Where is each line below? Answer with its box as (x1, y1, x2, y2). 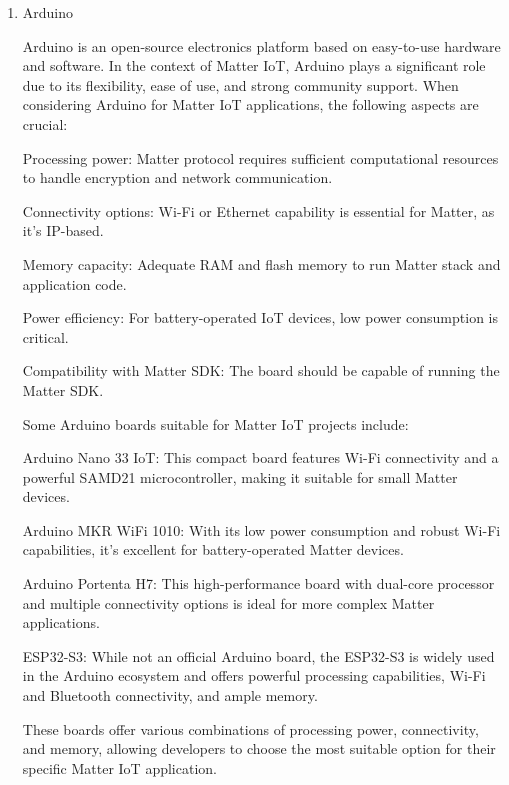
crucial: (22, 113, 68, 134)
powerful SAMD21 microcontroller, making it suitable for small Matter (22, 466, 458, 487)
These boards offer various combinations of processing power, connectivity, (22, 718, 479, 739)
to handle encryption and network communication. (22, 167, 333, 188)
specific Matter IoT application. (22, 757, 217, 778)
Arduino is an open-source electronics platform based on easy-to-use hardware (22, 35, 501, 56)
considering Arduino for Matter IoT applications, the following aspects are (22, 94, 479, 115)
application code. (22, 273, 127, 294)
